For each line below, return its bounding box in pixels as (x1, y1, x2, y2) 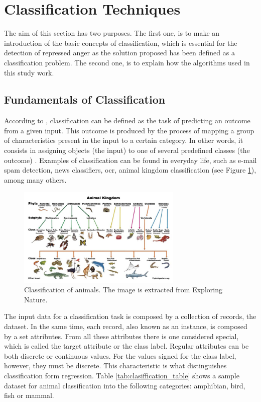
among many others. (4, 174, 67, 185)
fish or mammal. (4, 390, 54, 400)
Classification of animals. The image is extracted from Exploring (24, 284, 222, 295)
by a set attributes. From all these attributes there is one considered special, (4, 331, 239, 341)
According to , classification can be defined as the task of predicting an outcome (4, 115, 250, 126)
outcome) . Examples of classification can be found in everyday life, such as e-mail (4, 154, 257, 165)
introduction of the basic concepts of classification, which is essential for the (4, 37, 237, 48)
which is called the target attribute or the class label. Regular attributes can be (4, 341, 249, 351)
